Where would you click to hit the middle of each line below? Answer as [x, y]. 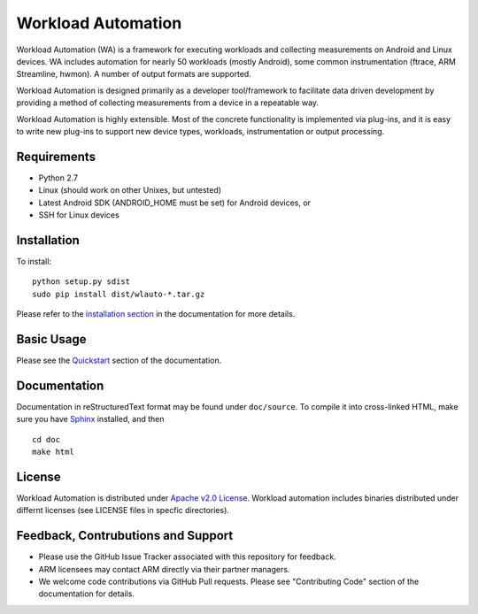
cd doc [46, 439]
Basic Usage [51, 339]
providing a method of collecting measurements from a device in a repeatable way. [167, 103]
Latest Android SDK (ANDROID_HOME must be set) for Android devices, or [175, 203]
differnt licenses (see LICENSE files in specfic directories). [123, 510]
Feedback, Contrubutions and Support [125, 536]
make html [53, 452]
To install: [34, 261]
